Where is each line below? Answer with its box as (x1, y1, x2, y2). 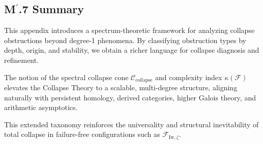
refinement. (4, 54, 39, 65)
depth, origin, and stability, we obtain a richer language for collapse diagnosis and (4, 45, 259, 55)
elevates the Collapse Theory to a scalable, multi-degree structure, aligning (4, 82, 238, 93)
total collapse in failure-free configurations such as (4, 129, 160, 139)
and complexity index (155, 71, 222, 82)
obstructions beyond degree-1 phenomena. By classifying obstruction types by (4, 34, 247, 45)
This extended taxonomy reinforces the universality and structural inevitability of (4, 119, 259, 129)
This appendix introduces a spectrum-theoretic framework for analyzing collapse (4, 25, 255, 35)
